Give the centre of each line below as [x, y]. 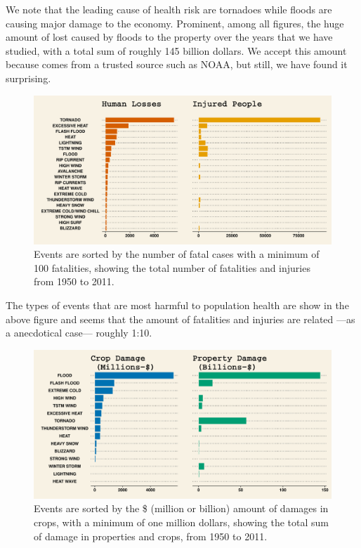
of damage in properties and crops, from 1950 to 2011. [151, 536]
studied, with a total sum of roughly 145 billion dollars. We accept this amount [176, 50]
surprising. [28, 78]
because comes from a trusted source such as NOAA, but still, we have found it [177, 64]
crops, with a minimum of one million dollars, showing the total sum [181, 522]
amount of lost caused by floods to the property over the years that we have [169, 37]
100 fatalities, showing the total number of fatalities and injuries [172, 267]
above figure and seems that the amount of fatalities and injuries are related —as [180, 319]
